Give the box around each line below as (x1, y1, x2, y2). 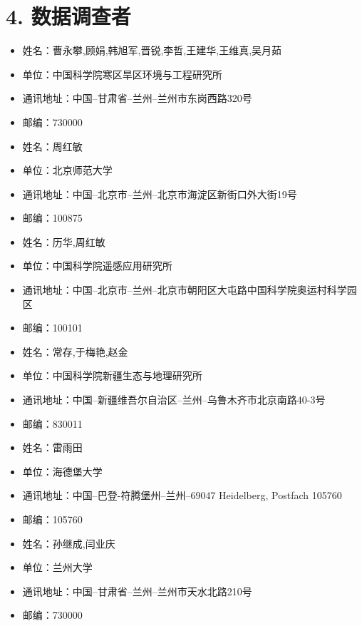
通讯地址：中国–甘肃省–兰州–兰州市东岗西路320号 (22, 91, 252, 106)
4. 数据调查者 (6, 1, 131, 31)
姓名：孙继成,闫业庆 (22, 535, 115, 550)
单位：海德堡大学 (22, 463, 103, 478)
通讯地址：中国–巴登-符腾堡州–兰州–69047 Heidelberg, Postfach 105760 (22, 488, 342, 503)
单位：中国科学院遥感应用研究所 (22, 258, 172, 273)
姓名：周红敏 (22, 138, 83, 153)
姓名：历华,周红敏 (22, 234, 105, 249)
